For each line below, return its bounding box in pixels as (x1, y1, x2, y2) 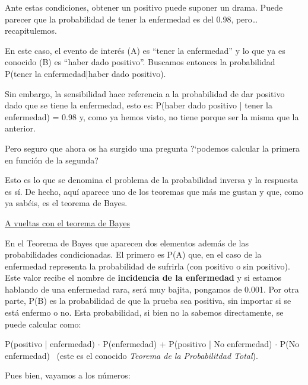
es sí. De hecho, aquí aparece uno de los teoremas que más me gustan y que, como (5, 185, 304, 197)
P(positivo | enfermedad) (5, 338, 95, 350)
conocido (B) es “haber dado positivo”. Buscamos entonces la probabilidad (5, 56, 275, 68)
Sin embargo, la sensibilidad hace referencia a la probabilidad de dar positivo (5, 87, 285, 100)
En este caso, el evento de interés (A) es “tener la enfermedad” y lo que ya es (5, 44, 285, 56)
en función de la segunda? (5, 153, 99, 166)
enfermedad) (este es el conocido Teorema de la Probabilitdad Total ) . (5, 349, 258, 361)
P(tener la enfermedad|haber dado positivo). (5, 67, 166, 79)
